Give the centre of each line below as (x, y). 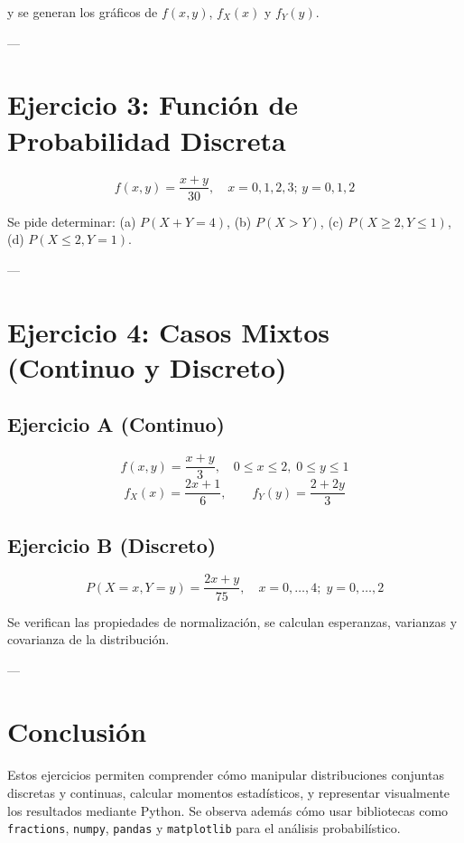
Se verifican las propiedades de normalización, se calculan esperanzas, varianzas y (232, 621)
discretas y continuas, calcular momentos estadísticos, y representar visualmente (229, 792)
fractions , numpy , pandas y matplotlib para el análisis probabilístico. (204, 828)
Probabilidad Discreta (147, 140)
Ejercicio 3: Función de (153, 104)
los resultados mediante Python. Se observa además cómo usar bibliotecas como (228, 810)
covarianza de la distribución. (88, 639)
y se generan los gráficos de (83, 12)
